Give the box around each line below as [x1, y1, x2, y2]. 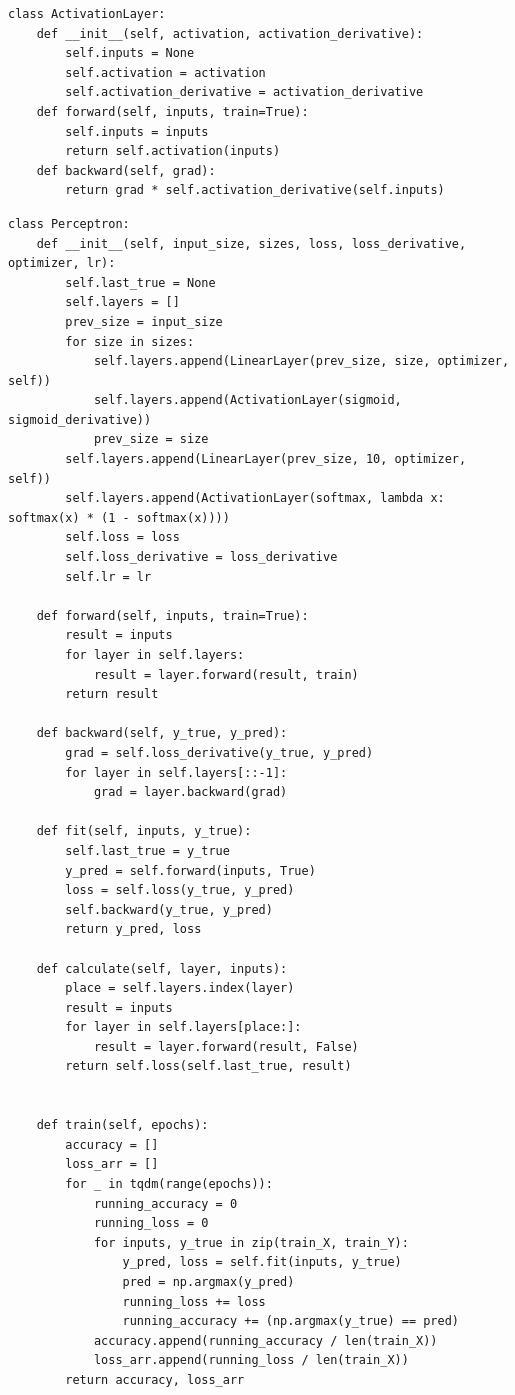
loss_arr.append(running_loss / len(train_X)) [93, 1353, 409, 1368]
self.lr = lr [65, 569, 152, 584]
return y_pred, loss [65, 922, 202, 937]
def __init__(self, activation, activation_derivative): [36, 26, 424, 41]
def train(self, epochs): [36, 1118, 209, 1133]
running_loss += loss [122, 1294, 266, 1309]
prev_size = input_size [65, 314, 223, 329]
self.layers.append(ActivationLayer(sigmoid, [93, 393, 402, 408]
